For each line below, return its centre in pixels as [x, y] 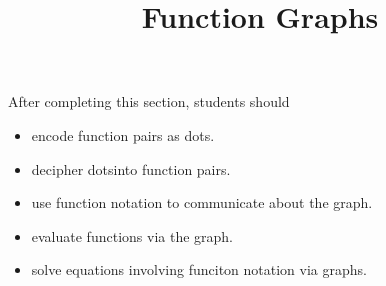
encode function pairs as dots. [123, 134]
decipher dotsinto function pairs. [131, 168]
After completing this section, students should [149, 101]
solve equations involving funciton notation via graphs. [199, 269]
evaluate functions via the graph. [132, 235]
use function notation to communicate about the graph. [202, 202]
